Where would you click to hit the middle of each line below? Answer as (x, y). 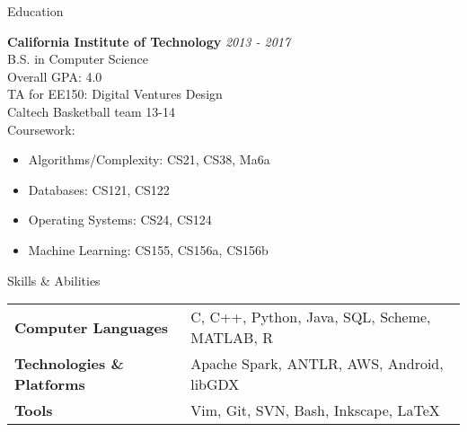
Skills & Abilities (54, 280)
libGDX (215, 384)
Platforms (50, 384)
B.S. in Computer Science (78, 59)
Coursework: (41, 129)
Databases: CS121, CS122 (99, 189)
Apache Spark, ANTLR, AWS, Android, (317, 364)
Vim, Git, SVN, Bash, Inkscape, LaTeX (315, 410)
